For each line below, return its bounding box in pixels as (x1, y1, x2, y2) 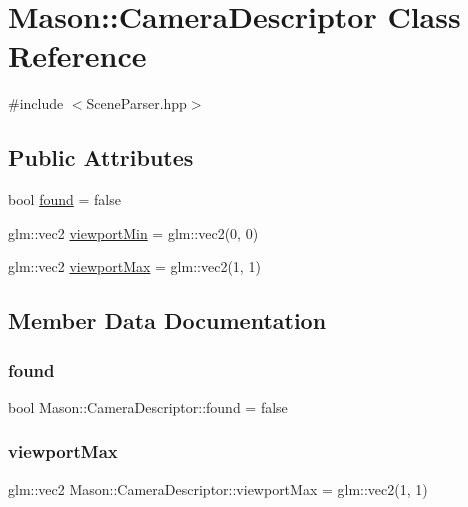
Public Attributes (8, 142, 194, 173)
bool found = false (8, 189, 121, 210)
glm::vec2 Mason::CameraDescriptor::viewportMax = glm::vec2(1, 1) (8, 478, 428, 499)
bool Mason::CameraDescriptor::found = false (8, 396, 288, 417)
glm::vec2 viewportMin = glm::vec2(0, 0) (8, 222, 259, 243)
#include (8, 93, 64, 114)
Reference (8, 35, 147, 76)
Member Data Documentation (8, 305, 327, 336)
